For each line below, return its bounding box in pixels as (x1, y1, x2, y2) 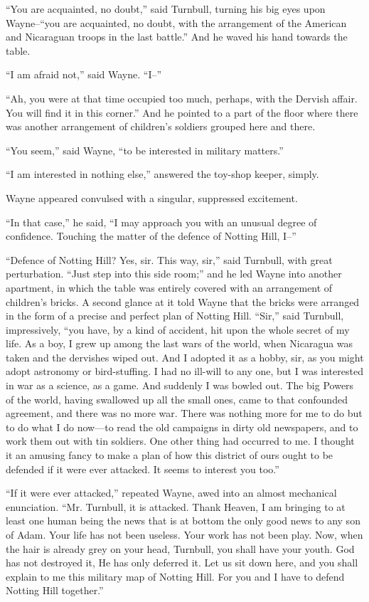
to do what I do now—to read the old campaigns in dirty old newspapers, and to (6, 419, 358, 434)
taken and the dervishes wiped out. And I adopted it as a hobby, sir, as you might (6, 349, 364, 364)
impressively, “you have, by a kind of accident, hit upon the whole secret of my (6, 322, 350, 337)
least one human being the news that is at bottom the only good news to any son (6, 513, 360, 528)
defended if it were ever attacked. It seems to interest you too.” (6, 461, 279, 476)
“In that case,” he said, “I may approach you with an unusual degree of (6, 214, 317, 229)
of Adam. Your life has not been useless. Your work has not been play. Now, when (6, 527, 363, 542)
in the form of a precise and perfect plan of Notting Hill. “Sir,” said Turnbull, (6, 308, 344, 323)
